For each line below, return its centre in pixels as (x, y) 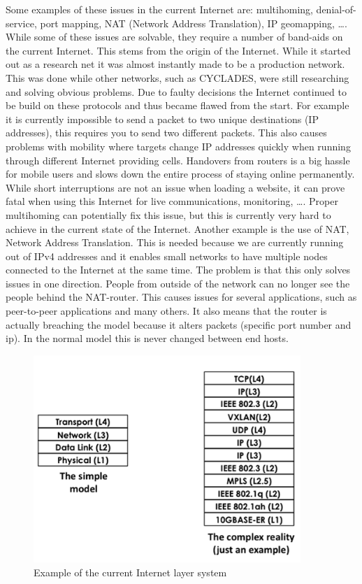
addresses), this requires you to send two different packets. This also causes (166, 133)
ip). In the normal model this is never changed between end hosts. (147, 338)
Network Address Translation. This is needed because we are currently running (175, 242)
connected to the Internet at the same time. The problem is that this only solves (178, 270)
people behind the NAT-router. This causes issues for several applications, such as (181, 297)
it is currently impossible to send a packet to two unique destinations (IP (162, 119)
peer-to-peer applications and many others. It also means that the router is (166, 311)
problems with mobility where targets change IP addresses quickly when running (178, 146)
